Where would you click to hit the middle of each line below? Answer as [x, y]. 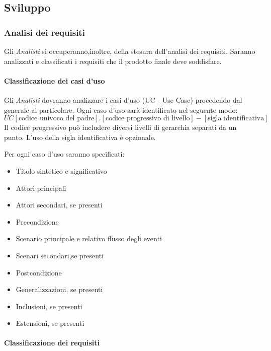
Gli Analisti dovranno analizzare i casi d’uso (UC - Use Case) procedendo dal [123, 99]
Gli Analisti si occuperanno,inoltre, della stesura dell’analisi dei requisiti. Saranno [130, 51]
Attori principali [41, 188]
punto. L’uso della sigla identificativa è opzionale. [80, 137]
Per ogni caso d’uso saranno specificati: [64, 154]
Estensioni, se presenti [50, 323]
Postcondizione [39, 272]
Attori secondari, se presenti [59, 205]
